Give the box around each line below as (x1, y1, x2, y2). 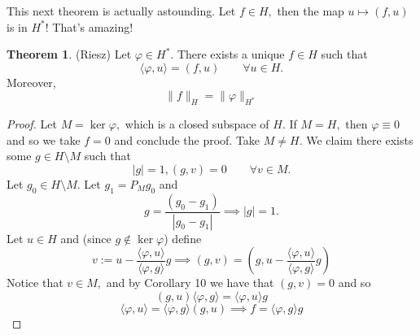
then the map (277, 2, 344, 19)
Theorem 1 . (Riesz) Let (7, 46, 132, 63)
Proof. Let (7, 115, 57, 133)
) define (164, 229, 202, 246)
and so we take (7, 131, 81, 148)
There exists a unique (177, 46, 285, 63)
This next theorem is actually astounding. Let (7, 2, 236, 19)
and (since (60, 229, 112, 246)
